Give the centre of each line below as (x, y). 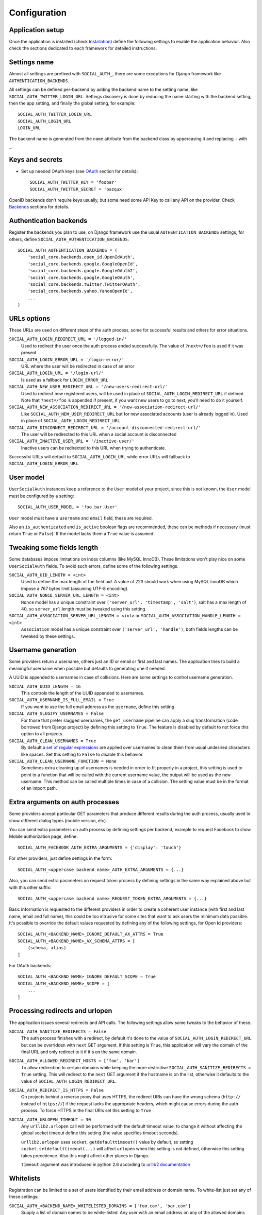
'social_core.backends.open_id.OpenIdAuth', (81, 257)
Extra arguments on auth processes (64, 802)
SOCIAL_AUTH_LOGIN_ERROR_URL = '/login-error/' (67, 359)
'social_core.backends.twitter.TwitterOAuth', (84, 284)
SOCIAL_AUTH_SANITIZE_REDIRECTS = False (58, 1031)
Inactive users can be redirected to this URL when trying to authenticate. (94, 448)
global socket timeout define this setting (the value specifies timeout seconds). (100, 1133)
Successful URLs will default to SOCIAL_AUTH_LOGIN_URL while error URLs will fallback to (99, 457)
